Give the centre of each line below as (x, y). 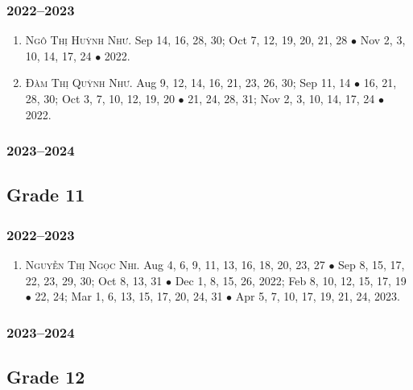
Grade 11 (46, 195)
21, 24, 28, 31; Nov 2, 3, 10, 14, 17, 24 (281, 98)
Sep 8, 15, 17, (372, 265)
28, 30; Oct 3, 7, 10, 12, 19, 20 (100, 98)
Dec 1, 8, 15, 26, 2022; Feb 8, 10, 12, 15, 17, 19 (291, 280)
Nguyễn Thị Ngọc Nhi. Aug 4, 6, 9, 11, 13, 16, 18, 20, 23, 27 (175, 265)
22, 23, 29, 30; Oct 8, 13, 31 (94, 280)
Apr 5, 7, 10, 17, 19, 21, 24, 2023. (318, 296)
